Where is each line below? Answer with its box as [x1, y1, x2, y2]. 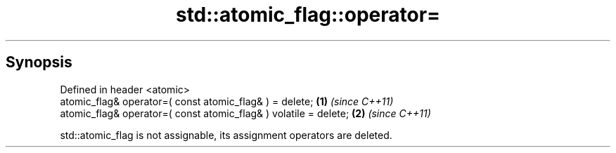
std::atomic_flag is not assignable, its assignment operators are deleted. [60, 128, 392, 141]
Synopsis [6, 53, 72, 72]
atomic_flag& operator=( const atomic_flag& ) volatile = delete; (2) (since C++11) [60, 107, 431, 119]
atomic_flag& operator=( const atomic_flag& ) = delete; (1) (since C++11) [60, 95, 394, 107]
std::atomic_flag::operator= [175, 3, 441, 27]
